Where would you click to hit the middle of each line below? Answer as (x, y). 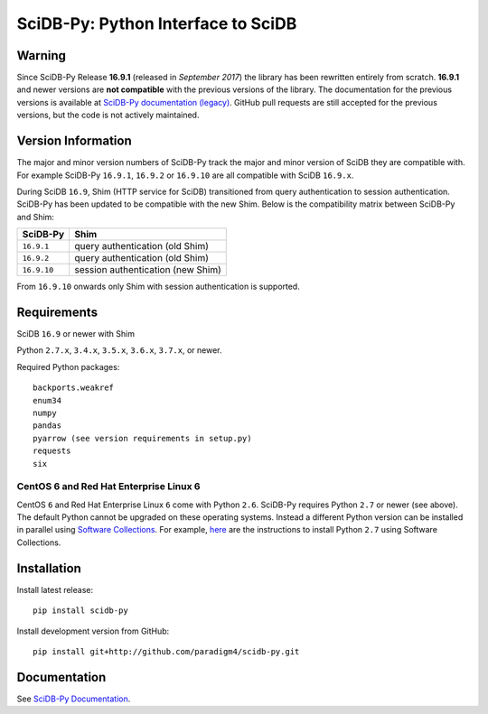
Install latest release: (55, 589)
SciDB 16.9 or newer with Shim (76, 334)
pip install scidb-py (80, 611)
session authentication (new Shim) (148, 270)
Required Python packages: (68, 366)
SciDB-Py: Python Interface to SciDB (157, 23)
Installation (49, 568)
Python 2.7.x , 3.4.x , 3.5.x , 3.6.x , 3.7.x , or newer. (119, 350)
